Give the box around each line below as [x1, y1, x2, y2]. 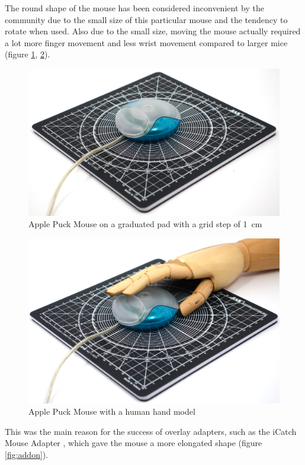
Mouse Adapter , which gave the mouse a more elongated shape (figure [5, 437, 262, 449]
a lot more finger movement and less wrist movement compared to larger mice [5, 36, 288, 49]
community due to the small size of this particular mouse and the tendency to [5, 13, 288, 25]
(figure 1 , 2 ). [5, 48, 50, 60]
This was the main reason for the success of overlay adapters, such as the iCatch [5, 425, 297, 437]
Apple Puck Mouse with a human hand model [28, 405, 195, 418]
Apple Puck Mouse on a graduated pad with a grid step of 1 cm [28, 218, 262, 230]
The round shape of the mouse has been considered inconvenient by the [5, 2, 264, 14]
